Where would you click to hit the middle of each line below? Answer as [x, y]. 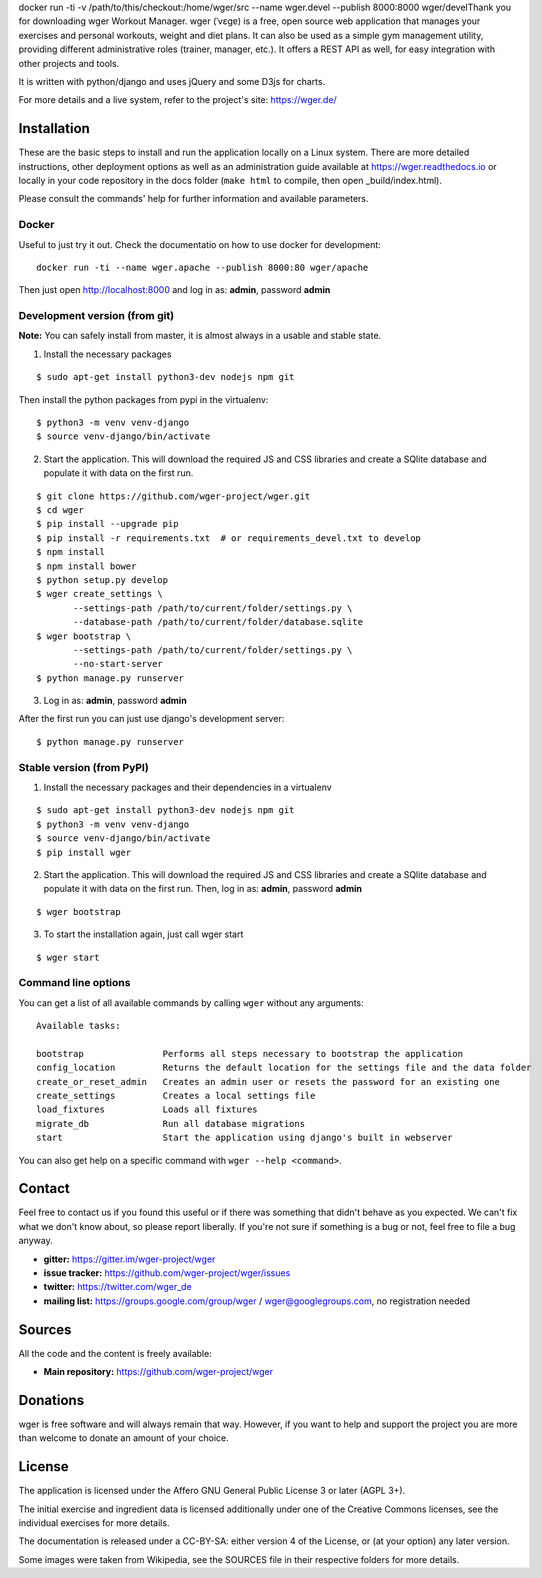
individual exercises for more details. [94, 1523]
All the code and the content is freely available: [115, 1353]
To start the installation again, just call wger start [143, 934]
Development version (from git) [96, 316]
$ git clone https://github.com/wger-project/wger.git [173, 496]
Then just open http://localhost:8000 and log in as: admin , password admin [174, 290]
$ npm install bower [86, 566]
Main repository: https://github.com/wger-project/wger [158, 1372]
